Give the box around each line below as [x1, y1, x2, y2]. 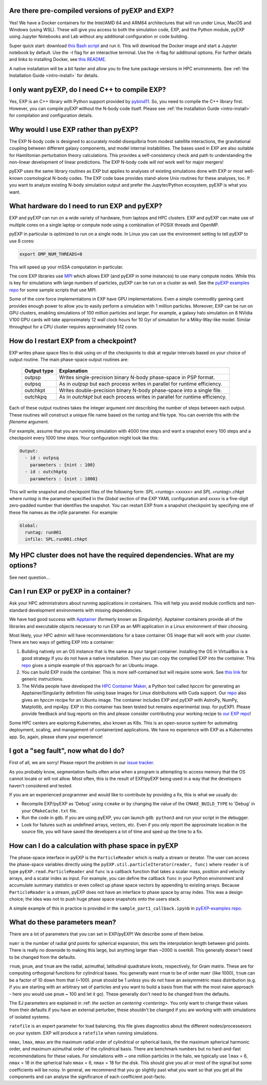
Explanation [59, 367, 88, 374]
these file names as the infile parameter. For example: [9, 509, 119, 515]
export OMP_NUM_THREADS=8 [19, 251, 83, 257]
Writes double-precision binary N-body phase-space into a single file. [59, 387, 222, 394]
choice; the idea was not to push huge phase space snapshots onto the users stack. [9, 896, 181, 902]
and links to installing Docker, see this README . [9, 56, 106, 62]
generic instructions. [21, 676, 64, 682]
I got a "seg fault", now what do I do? [9, 747, 125, 755]
